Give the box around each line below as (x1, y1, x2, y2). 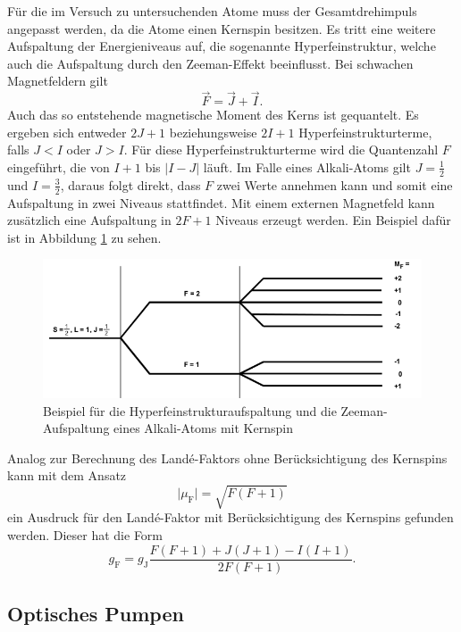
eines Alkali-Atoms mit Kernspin (113, 419, 293, 437)
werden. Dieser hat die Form (7, 526, 163, 545)
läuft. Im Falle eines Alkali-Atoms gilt (203, 157, 411, 176)
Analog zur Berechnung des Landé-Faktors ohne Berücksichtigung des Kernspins (7, 448, 448, 467)
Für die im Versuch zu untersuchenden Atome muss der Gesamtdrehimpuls (7, 2, 417, 20)
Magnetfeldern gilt (7, 71, 108, 90)
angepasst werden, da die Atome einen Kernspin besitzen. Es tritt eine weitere (7, 19, 436, 37)
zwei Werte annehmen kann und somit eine (216, 175, 453, 194)
